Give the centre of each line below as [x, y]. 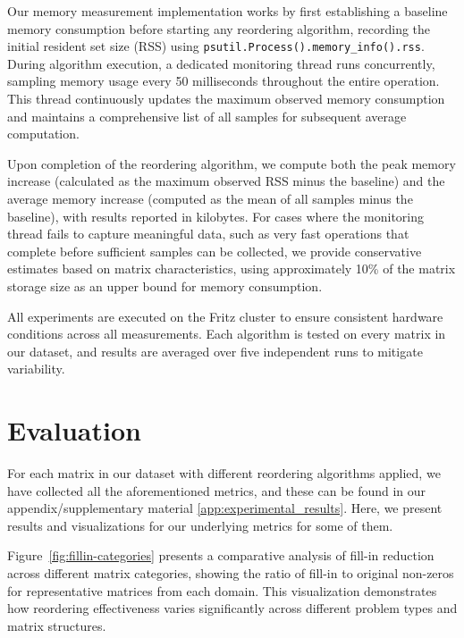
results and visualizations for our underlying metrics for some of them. [200, 525]
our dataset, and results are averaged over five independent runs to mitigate [215, 351]
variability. [36, 369]
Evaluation [74, 430]
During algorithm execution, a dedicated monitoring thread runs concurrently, [221, 63]
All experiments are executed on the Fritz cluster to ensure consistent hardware [225, 316]
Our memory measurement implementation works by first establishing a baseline [228, 11]
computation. [43, 134]
